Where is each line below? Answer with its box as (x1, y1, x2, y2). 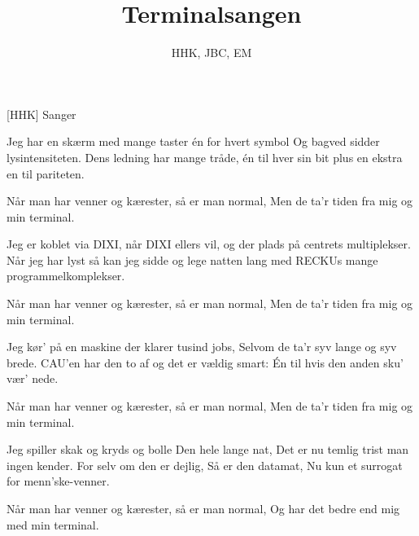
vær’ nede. (7, 370, 59, 387)
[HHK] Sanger (7, 105, 76, 122)
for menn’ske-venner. (7, 472, 110, 490)
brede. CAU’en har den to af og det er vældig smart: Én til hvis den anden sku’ (7, 354, 404, 371)
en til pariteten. (7, 165, 85, 182)
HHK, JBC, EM (171, 44, 252, 61)
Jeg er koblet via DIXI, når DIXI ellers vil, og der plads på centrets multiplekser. (7, 235, 411, 253)
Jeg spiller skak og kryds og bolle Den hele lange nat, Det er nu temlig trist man (7, 441, 409, 458)
